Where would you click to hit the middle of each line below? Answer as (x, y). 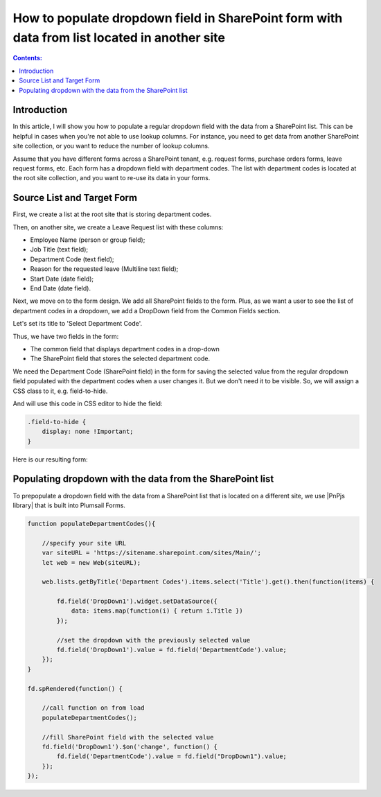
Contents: (28, 58)
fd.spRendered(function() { (75, 689)
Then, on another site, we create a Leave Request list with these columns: (118, 227)
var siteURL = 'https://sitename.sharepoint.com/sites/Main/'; (152, 553)
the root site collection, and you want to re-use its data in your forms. (112, 178)
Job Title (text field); (59, 249)
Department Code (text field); (72, 259)
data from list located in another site (119, 37)
